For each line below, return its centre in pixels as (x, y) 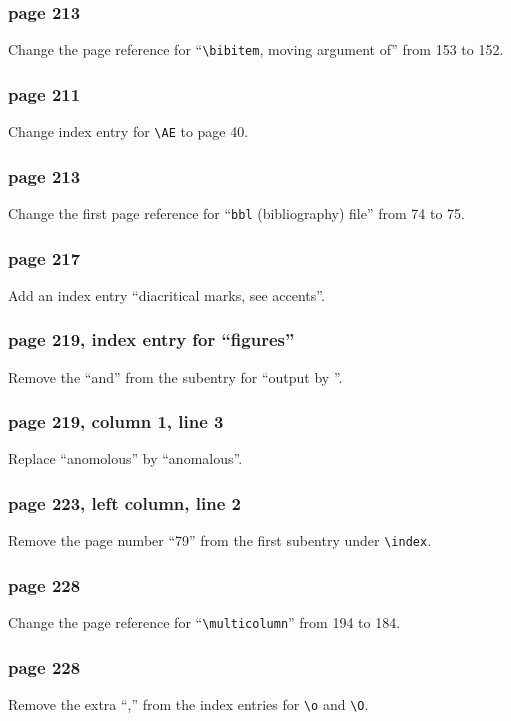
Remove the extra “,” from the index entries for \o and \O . (188, 704)
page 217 (44, 257)
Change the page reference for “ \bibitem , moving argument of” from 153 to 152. (256, 49)
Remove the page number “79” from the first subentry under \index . (220, 540)
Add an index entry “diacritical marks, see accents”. (166, 294)
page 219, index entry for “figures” (151, 339)
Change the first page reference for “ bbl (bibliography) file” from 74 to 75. (236, 212)
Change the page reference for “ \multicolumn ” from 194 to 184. (204, 622)
